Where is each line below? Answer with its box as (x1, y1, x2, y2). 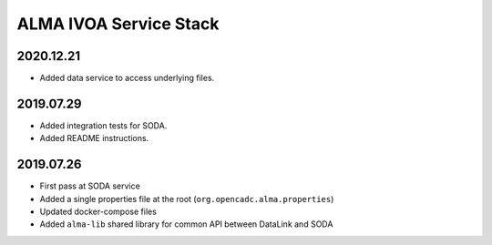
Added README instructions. (39, 133, 149, 144)
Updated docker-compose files (39, 206, 157, 218)
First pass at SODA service (39, 180, 140, 191)
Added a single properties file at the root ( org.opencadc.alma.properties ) (39, 193, 334, 204)
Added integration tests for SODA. (39, 119, 168, 131)
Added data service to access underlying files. (39, 73, 215, 84)
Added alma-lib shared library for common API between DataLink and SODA (39, 219, 333, 230)
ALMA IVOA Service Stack (16, 14, 220, 34)
